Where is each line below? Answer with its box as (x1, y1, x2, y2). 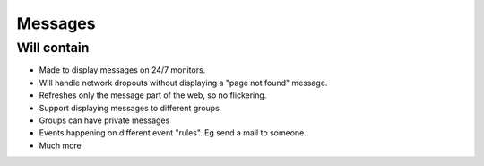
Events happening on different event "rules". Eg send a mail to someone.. (39, 127, 309, 138)
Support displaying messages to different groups (39, 102, 220, 113)
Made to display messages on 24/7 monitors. (39, 65, 206, 75)
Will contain (16, 39, 90, 56)
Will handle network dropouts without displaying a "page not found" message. (39, 77, 328, 88)
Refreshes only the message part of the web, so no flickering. (39, 90, 267, 100)
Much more (39, 140, 82, 151)
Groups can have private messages (39, 115, 170, 126)
